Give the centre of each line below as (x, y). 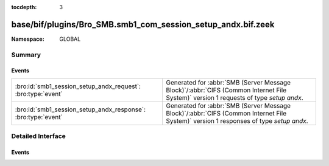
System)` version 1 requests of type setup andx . (235, 97)
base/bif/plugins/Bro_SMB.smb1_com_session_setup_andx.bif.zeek (143, 24)
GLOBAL (70, 39)
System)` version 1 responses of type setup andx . (237, 120)
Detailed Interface (39, 136)
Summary (26, 55)
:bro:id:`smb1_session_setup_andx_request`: (78, 86)
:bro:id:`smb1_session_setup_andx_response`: (80, 109)
